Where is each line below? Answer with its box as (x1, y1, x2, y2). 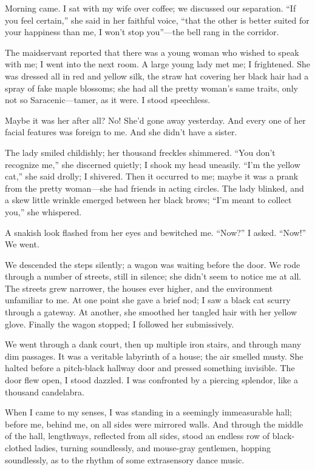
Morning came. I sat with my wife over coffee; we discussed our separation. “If (5, 2, 296, 14)
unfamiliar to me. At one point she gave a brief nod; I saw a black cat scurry (5, 294, 291, 306)
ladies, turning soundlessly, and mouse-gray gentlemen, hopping (34, 441, 271, 454)
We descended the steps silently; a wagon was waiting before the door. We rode (5, 258, 300, 270)
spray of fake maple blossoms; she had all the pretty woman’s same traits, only (5, 81, 298, 94)
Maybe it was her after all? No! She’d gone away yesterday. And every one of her (5, 113, 306, 126)
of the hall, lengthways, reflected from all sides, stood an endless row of (5, 429, 270, 442)
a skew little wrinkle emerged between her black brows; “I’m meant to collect (5, 193, 292, 206)
